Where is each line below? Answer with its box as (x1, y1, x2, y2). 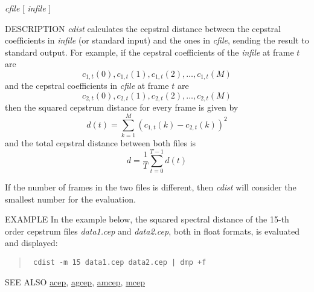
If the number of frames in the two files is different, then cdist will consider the (5, 180, 296, 193)
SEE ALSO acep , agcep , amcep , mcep (5, 275, 146, 288)
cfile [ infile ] (5, 2, 51, 14)
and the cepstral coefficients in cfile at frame (5, 79, 169, 92)
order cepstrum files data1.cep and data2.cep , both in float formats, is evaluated (5, 224, 300, 237)
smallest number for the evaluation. (5, 192, 136, 205)
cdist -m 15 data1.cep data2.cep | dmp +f (33, 258, 207, 267)
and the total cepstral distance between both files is (5, 137, 196, 149)
